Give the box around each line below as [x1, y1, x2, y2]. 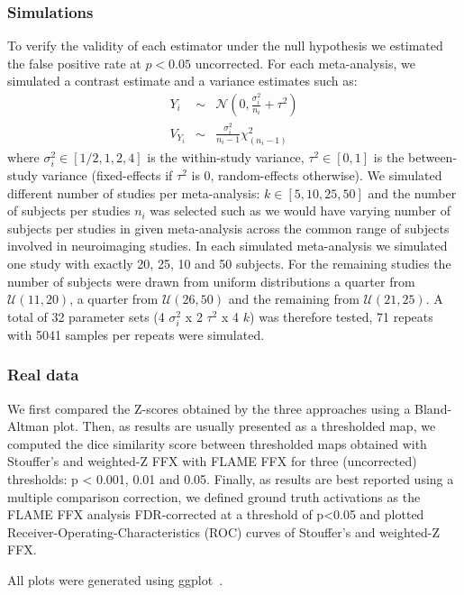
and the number [368, 183, 457, 202]
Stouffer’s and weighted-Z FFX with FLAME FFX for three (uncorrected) [7, 452, 417, 471]
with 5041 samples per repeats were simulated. [7, 325, 265, 343]
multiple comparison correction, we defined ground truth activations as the [7, 487, 421, 506]
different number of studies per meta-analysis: [7, 183, 260, 202]
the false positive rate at [7, 53, 141, 72]
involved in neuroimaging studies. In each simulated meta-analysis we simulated [7, 236, 448, 255]
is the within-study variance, [147, 147, 305, 166]
